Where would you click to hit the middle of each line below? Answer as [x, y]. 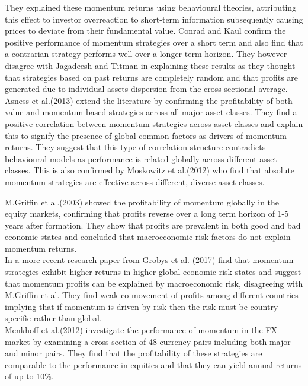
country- [265, 306]
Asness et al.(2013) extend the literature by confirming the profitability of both [149, 100]
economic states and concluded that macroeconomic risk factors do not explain [148, 237]
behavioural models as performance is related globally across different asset [141, 158]
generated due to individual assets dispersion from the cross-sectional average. [146, 89]
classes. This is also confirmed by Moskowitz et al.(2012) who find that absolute [150, 170]
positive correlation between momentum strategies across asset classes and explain [154, 123]
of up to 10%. [29, 376]
